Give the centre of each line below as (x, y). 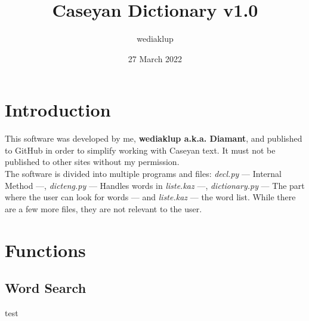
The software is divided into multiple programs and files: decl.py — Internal (143, 174)
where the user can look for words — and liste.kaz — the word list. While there (150, 197)
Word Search (46, 288)
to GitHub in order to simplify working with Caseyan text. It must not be (140, 150)
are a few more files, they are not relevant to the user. (103, 208)
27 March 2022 (155, 58)
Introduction (58, 110)
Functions (45, 250)
